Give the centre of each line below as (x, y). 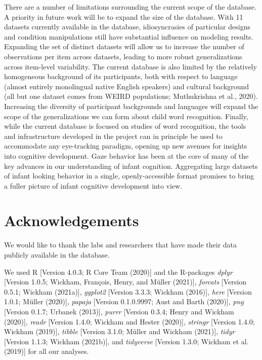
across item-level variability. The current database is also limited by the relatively (130, 66)
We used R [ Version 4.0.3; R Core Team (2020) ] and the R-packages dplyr (118, 272)
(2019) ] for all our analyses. (47, 351)
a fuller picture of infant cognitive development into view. (93, 185)
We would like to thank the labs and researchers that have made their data (121, 245)
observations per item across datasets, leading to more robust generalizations (123, 56)
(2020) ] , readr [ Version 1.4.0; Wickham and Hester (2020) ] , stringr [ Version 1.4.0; (129, 321)
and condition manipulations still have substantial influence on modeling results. (129, 36)
